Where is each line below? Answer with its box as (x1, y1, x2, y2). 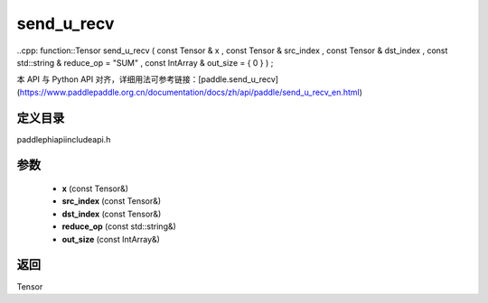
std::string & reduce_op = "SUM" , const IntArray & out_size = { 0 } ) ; (16, 57, 274, 68)
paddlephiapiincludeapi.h (16, 133, 111, 144)
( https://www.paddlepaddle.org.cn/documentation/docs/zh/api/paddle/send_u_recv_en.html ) (16, 87, 363, 97)
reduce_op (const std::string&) (61, 221, 176, 232)
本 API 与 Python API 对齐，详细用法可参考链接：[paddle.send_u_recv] (16, 74, 279, 85)
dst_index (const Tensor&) (61, 208, 162, 219)
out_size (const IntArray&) (61, 234, 160, 244)
